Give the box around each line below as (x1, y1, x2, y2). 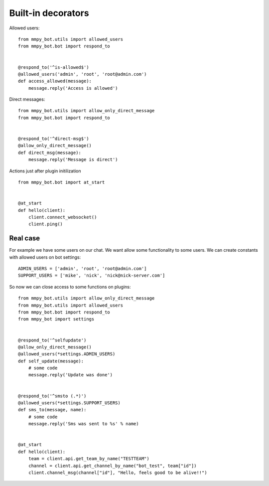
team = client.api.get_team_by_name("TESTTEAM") (28, 456, 149, 462)
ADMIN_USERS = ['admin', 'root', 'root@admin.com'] (18, 266, 147, 271)
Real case (9, 234, 40, 243)
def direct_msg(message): (18, 150, 82, 156)
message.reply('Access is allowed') (28, 85, 118, 91)
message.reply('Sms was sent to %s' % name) (28, 421, 139, 427)
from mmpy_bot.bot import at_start (18, 179, 105, 185)
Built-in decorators (9, 7, 89, 18)
